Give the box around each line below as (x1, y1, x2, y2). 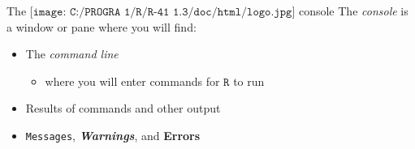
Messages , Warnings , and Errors (25, 126, 201, 143)
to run (233, 72, 265, 89)
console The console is (298, 2, 409, 19)
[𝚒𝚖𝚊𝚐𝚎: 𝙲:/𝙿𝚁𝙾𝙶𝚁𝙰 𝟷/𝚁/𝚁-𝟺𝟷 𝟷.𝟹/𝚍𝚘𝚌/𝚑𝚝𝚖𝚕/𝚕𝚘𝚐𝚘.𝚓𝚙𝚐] (29, 6, 296, 18)
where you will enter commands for (45, 72, 220, 89)
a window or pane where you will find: (6, 18, 197, 35)
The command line (25, 45, 119, 62)
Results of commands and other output (25, 100, 221, 117)
